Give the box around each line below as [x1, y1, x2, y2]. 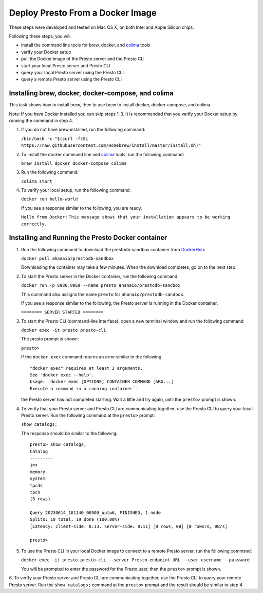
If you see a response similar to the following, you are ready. [21, 205, 142, 211]
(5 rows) [30, 496, 51, 502]
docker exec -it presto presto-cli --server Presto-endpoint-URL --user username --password [21, 557, 250, 563]
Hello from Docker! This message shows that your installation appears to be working [21, 215, 231, 220]
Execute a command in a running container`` [30, 386, 138, 391]
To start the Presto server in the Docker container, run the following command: [21, 273, 179, 279]
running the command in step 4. [9, 118, 73, 123]
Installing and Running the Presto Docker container [9, 234, 168, 242]
